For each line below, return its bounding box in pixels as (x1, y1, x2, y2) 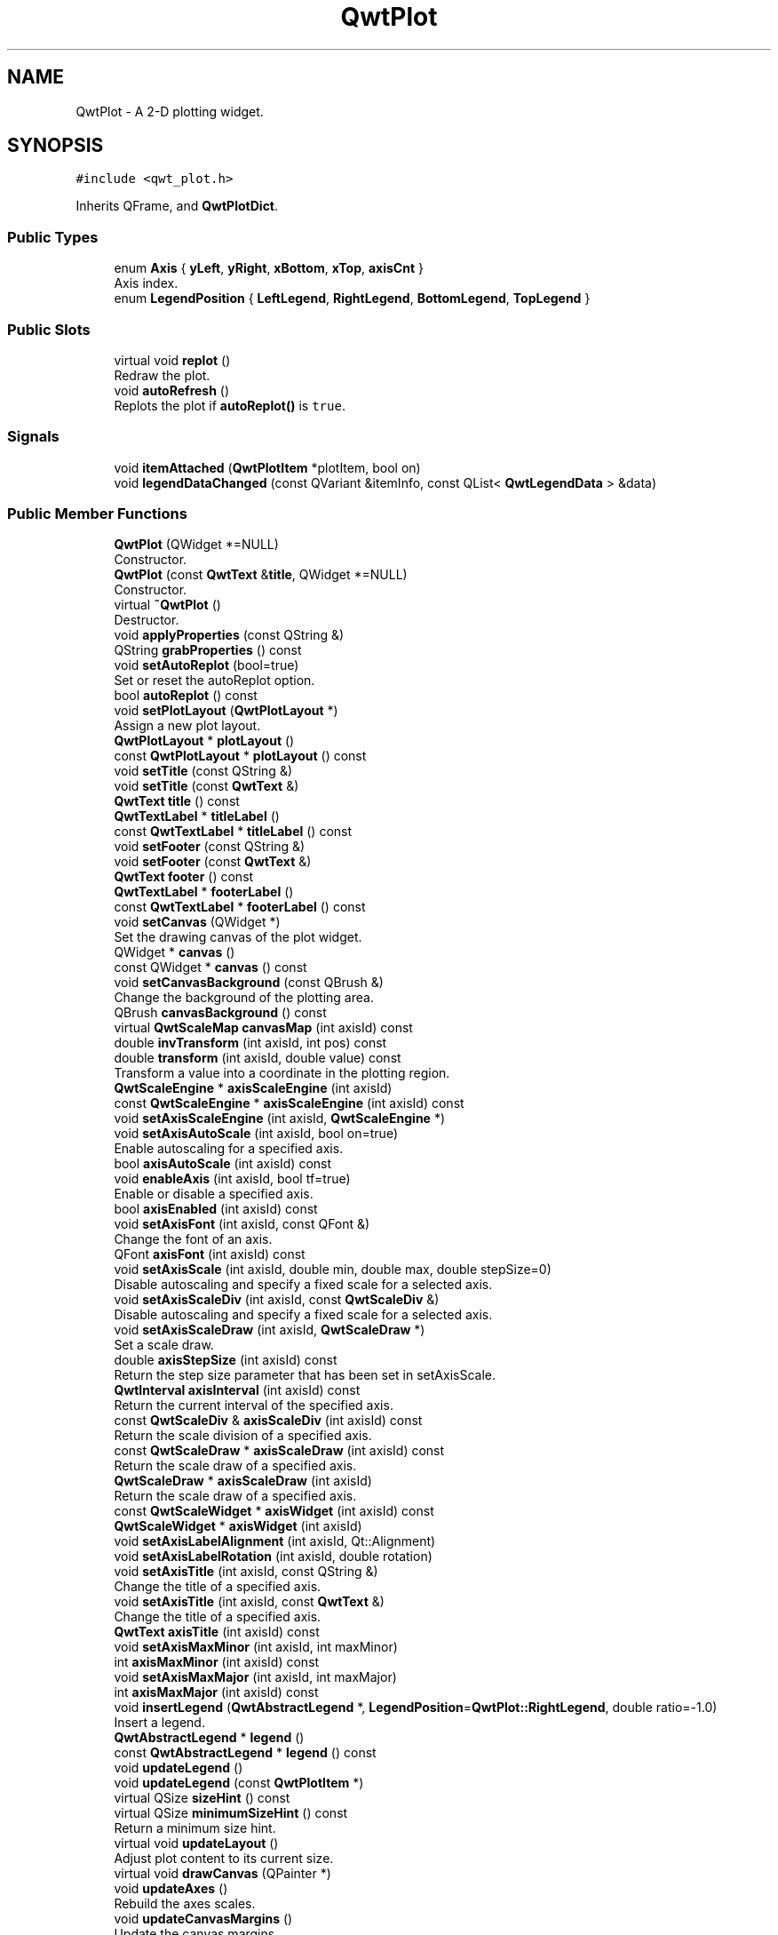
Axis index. (114, 275, 179, 291)
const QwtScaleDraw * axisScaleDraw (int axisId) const (114, 1443, 445, 1459)
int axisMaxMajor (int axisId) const (114, 1684, 319, 1700)
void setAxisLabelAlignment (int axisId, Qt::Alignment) (114, 1533, 436, 1549)
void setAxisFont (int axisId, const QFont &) (114, 1216, 370, 1232)
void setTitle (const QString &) (114, 763, 293, 779)
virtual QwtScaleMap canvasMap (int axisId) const (114, 1020, 413, 1036)
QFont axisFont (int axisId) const (114, 1246, 306, 1262)
